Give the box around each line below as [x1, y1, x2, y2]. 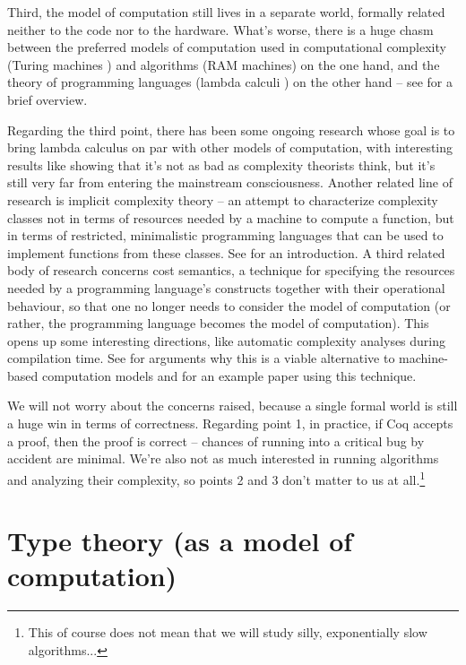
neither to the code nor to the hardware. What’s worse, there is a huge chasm [7, 20, 434, 39]
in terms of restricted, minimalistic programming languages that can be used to [7, 226, 444, 245]
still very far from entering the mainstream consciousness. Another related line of [7, 173, 453, 192]
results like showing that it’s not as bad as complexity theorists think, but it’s [7, 155, 436, 174]
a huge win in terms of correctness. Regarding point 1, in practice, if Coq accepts [7, 414, 453, 433]
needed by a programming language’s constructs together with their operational [7, 278, 445, 297]
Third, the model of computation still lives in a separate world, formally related [7, 3, 445, 21]
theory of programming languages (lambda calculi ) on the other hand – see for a [7, 73, 453, 91]
